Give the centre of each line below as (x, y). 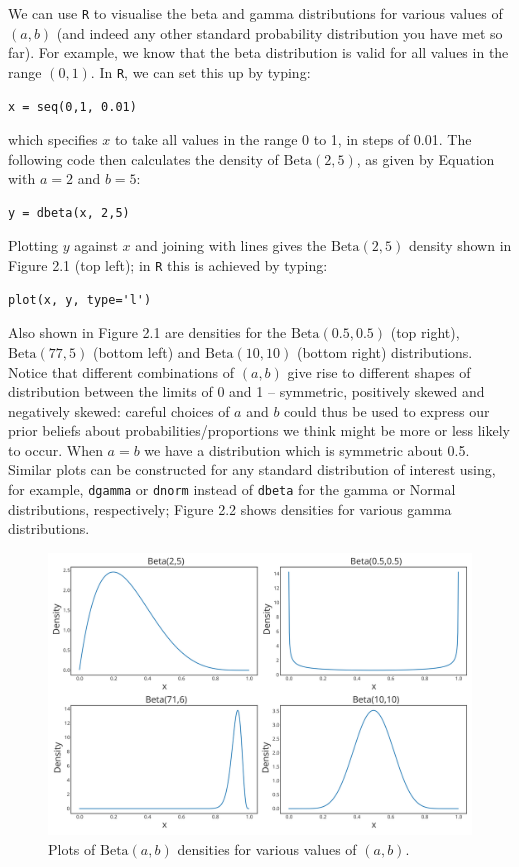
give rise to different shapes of (379, 371)
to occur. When (55, 449)
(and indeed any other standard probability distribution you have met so (279, 32)
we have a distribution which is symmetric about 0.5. (307, 449)
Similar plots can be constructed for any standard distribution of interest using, (252, 469)
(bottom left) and (146, 351)
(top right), (425, 332)
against (96, 245)
